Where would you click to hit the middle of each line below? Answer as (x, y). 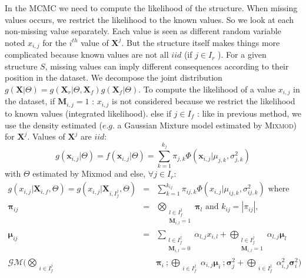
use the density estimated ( (54, 125)
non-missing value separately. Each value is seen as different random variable (143, 31)
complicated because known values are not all (87, 54)
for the (55, 42)
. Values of (46, 136)
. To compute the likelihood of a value (207, 89)
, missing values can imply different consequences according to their (167, 66)
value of (95, 42)
